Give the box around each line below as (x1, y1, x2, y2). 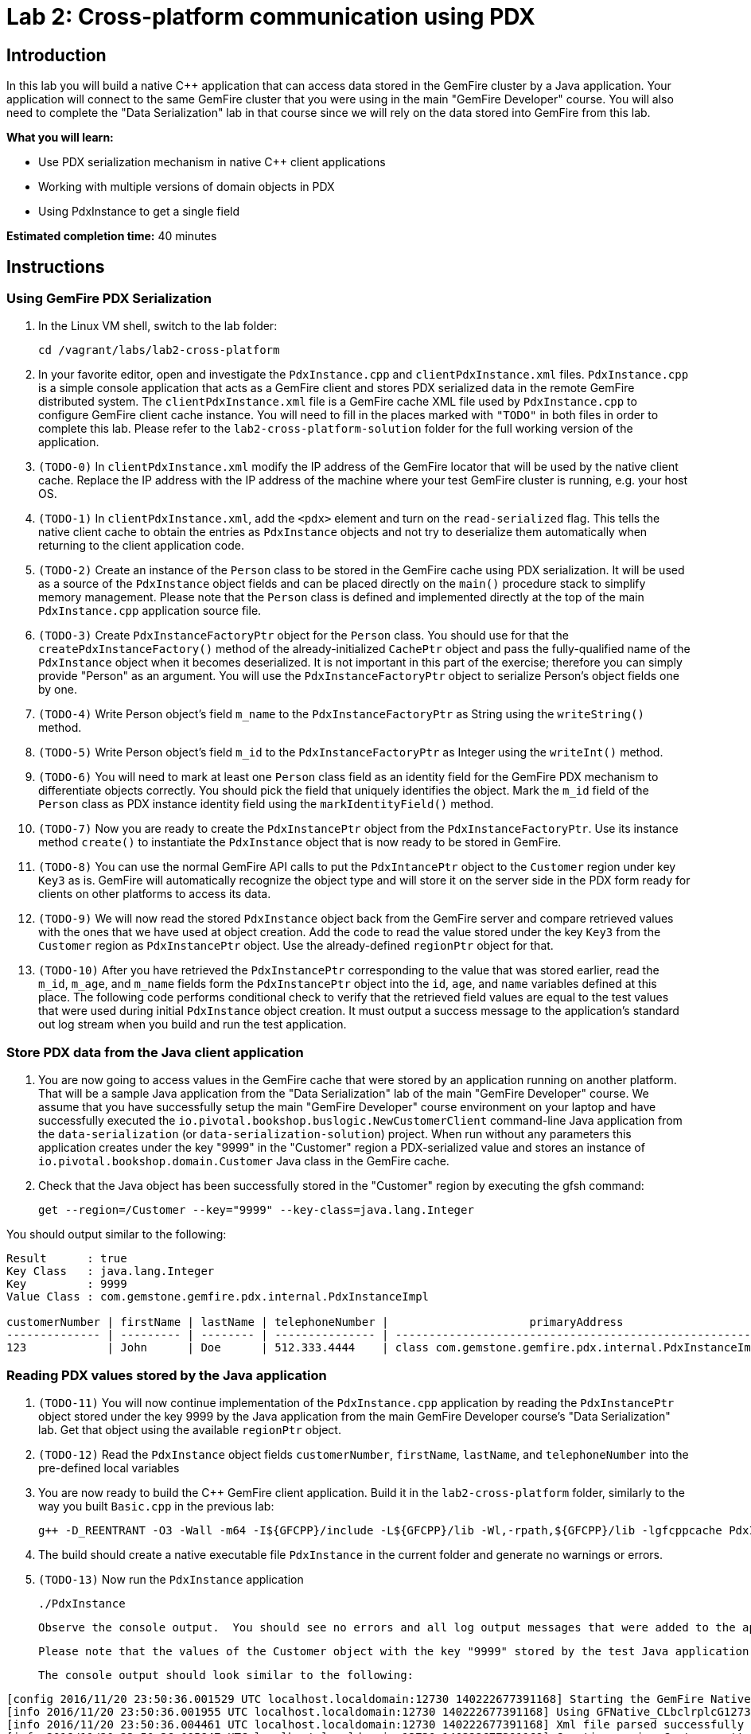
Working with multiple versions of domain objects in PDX (38, 180, 335, 194)
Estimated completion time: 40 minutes (6, 229, 217, 243)
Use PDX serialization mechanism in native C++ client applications (38, 155, 386, 169)
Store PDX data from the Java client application (6, 1044, 304, 1060)
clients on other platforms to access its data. (38, 887, 271, 901)
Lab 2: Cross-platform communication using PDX (6, 3, 535, 30)
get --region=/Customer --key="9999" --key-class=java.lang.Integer (38, 1203, 474, 1217)
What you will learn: (6, 130, 114, 145)
